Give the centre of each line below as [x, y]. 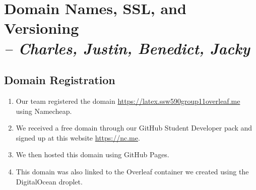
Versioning [42, 28]
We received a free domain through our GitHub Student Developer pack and [134, 128]
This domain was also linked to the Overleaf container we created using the [132, 171]
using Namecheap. [44, 111]
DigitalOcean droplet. [49, 181]
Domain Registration [60, 80]
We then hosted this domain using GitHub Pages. [92, 154]
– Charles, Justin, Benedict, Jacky [127, 48]
